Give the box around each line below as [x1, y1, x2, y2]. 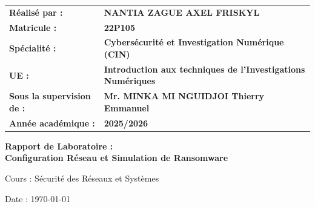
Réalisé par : [9, 5, 63, 18]
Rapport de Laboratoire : [5, 139, 113, 152]
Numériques [104, 74, 156, 87]
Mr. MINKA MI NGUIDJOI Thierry [104, 90, 265, 102]
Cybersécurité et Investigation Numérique [104, 36, 284, 48]
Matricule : [9, 21, 57, 33]
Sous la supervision [9, 90, 91, 102]
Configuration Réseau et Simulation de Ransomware [5, 151, 228, 164]
